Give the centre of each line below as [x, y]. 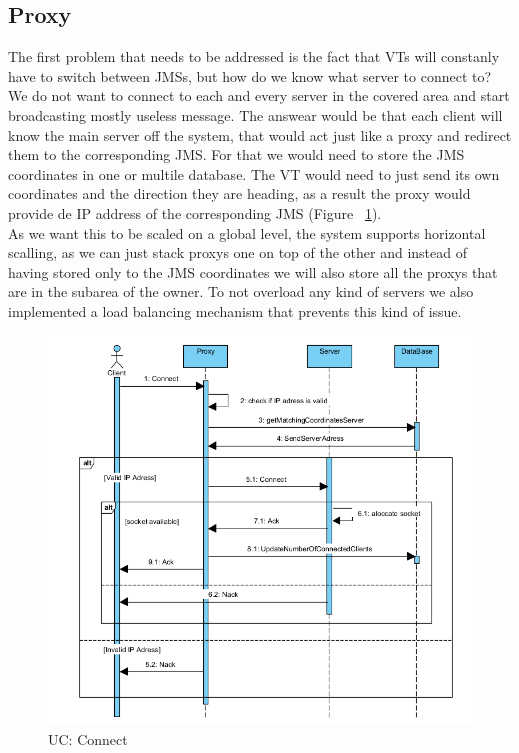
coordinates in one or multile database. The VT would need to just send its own [254, 173]
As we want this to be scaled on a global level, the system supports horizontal [247, 232]
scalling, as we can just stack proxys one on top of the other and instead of [238, 252]
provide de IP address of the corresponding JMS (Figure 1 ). [195, 212]
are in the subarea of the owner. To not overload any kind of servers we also [241, 291]
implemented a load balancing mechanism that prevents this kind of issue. [235, 310]
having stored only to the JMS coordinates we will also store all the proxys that [253, 271]
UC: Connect [88, 738]
